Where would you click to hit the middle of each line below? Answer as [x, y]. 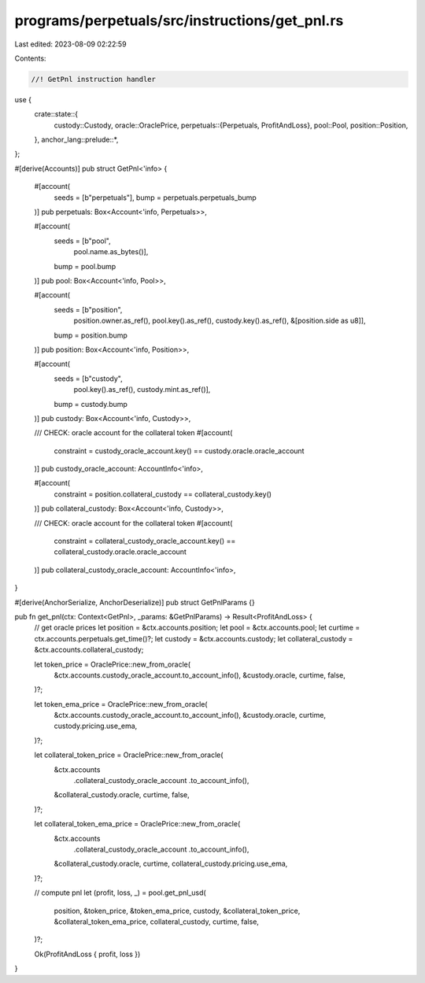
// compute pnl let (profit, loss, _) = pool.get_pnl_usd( [120, 892]
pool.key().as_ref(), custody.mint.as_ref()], [142, 390]
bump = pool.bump [85, 266]
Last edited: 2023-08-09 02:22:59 [70, 44]
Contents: [30, 58]
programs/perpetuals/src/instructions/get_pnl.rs [179, 20]
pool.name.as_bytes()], [111, 252]
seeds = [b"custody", [89, 379]
